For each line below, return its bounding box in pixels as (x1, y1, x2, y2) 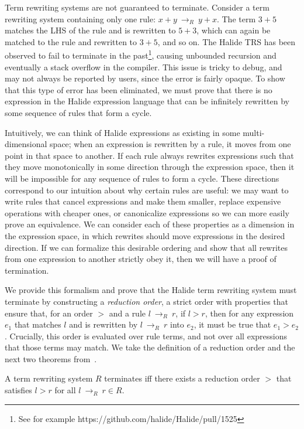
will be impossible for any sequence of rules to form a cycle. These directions (5, 172, 279, 184)
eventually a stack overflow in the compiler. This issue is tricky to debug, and (5, 60, 282, 73)
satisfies (5, 384, 32, 396)
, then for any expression (205, 307, 294, 319)
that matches (14, 318, 61, 331)
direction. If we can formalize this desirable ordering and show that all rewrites (5, 241, 288, 253)
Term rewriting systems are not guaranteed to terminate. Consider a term (5, 1, 270, 13)
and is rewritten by (69, 318, 138, 331)
